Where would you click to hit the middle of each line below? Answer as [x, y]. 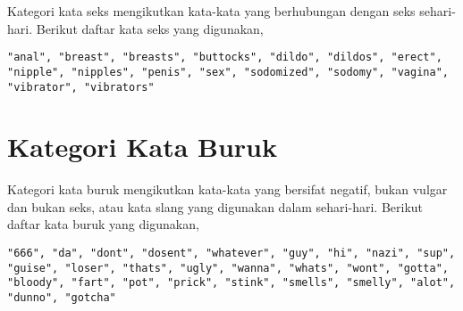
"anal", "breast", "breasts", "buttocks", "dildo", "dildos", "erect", [225, 57]
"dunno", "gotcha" [62, 298]
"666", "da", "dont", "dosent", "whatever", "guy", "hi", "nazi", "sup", [231, 254]
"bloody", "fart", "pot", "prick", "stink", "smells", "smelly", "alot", [231, 283]
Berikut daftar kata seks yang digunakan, [150, 28]
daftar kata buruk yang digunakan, [103, 224]
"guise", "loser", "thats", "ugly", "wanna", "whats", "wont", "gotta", [228, 268]
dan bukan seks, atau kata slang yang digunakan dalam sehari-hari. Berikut [215, 206]
